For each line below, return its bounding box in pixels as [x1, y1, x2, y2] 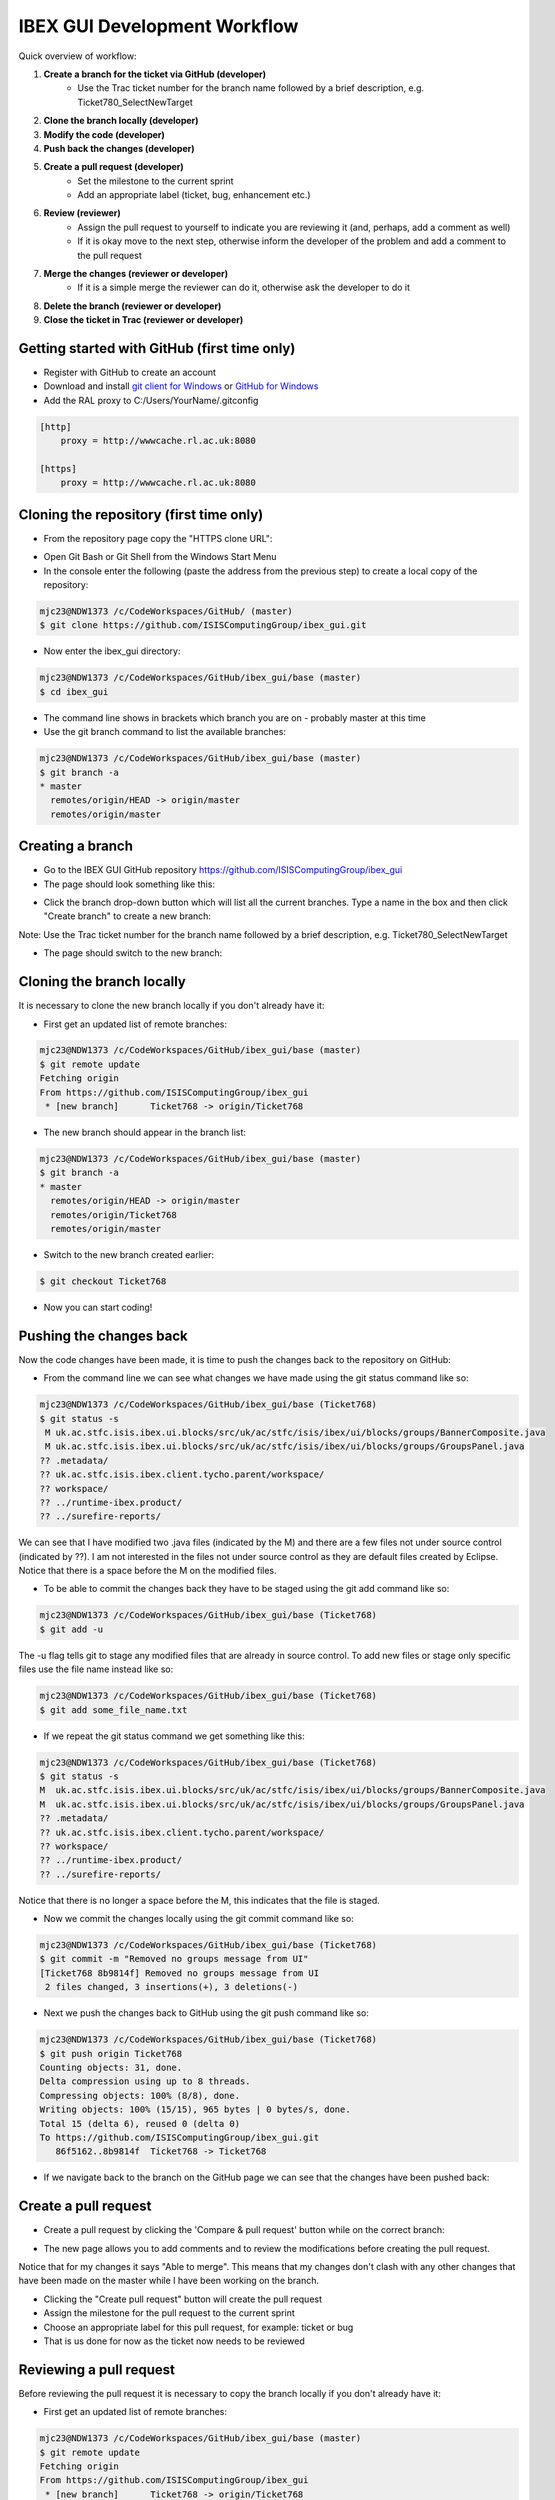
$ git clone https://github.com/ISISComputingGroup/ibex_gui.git [39, 620, 367, 631]
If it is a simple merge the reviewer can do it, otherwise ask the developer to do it [77, 281, 410, 294]
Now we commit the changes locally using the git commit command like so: [43, 1913, 354, 1925]
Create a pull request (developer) [43, 161, 184, 173]
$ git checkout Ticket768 [39, 1275, 167, 1287]
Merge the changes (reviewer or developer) [43, 268, 229, 280]
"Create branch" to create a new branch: [43, 910, 212, 922]
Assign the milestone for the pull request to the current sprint [43, 2307, 295, 2319]
